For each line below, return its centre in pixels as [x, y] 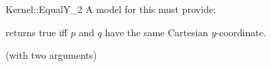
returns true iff [37, 32]
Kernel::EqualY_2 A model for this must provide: [111, 9]
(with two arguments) [51, 55]
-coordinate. [241, 32]
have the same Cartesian [156, 32]
